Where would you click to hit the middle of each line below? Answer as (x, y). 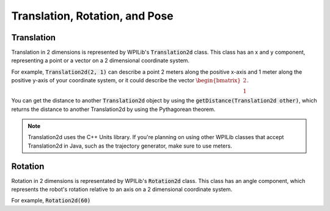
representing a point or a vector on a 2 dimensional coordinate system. (100, 60)
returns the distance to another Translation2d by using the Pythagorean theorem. (113, 109)
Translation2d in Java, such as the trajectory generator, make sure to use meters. (130, 146)
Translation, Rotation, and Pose (92, 16)
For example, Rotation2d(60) (51, 201)
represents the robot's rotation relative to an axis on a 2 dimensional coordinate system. (122, 190)
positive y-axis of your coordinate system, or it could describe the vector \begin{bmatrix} (126, 80)
